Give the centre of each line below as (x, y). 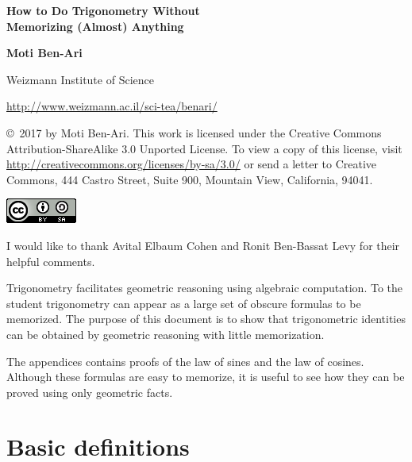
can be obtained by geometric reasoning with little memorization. (166, 334)
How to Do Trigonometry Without (103, 10)
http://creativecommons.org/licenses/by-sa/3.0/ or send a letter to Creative (192, 164)
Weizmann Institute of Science (80, 79)
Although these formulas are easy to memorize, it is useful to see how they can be (206, 377)
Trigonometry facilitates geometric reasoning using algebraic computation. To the (204, 288)
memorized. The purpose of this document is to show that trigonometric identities (206, 319)
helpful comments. (51, 261)
